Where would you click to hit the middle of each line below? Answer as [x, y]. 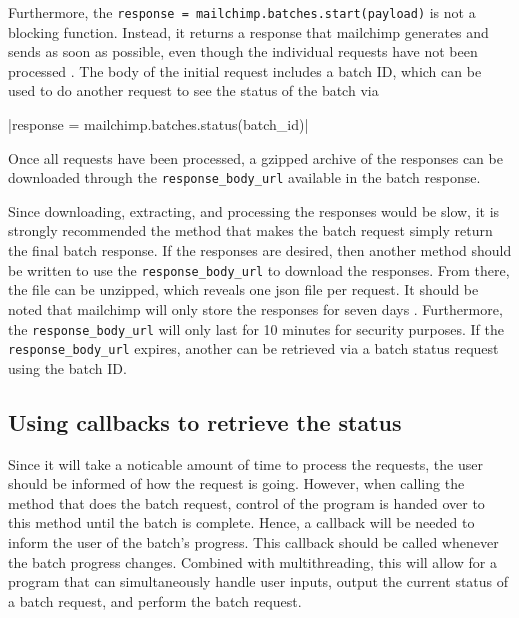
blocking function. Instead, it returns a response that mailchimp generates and [248, 31]
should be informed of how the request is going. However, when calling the [236, 483]
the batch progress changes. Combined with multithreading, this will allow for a [252, 561]
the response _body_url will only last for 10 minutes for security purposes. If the [256, 328]
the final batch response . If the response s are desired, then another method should [260, 250]
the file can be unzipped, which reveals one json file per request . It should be [243, 289]
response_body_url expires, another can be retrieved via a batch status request [253, 348]
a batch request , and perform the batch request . [155, 600]
